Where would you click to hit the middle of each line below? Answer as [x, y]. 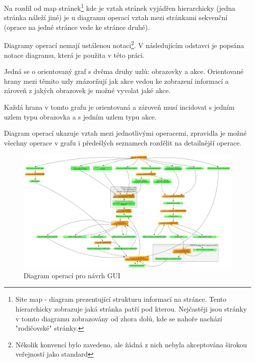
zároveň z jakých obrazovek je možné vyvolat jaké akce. [87, 90]
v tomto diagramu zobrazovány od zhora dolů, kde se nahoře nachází [119, 318]
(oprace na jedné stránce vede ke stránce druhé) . [77, 27]
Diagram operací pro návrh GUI [72, 275]
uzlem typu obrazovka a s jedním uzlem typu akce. [80, 116]
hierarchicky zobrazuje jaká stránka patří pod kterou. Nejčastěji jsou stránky [131, 308]
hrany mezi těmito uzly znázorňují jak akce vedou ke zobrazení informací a [116, 81]
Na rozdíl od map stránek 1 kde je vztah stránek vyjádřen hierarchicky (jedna [120, 7]
